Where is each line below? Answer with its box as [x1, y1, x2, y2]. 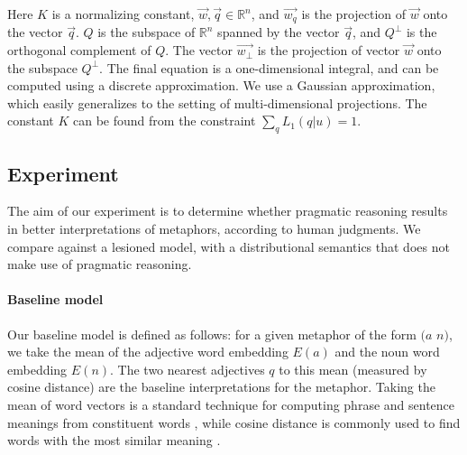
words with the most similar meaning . [7, 431, 221, 450]
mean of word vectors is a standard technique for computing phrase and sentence [7, 395, 455, 413]
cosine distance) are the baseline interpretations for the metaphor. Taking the [7, 377, 435, 396]
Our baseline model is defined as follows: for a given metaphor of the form [7, 324, 417, 343]
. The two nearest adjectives [110, 359, 265, 378]
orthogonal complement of [7, 41, 151, 60]
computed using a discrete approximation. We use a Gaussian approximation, [7, 76, 435, 95]
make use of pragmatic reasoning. [7, 255, 192, 274]
